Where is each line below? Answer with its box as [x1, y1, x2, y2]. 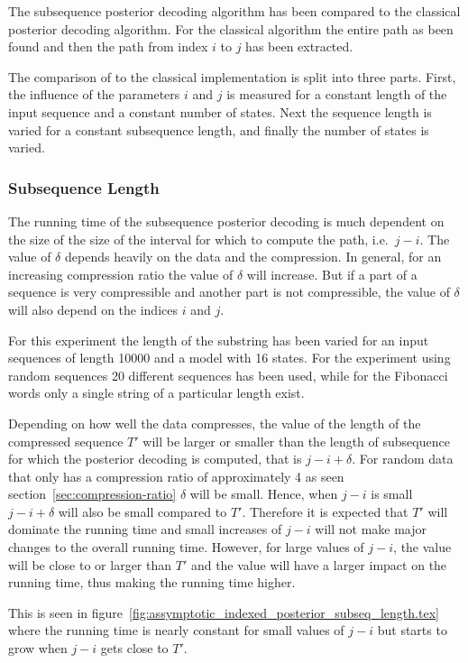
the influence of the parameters [8, 85, 180, 104]
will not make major [315, 520, 427, 539]
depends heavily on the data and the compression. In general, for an [64, 247, 442, 266]
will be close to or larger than [8, 555, 172, 574]
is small [371, 484, 413, 503]
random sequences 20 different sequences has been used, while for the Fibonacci [8, 365, 448, 384]
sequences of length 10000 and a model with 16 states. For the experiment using [8, 348, 451, 367]
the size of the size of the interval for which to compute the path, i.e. [8, 229, 389, 248]
